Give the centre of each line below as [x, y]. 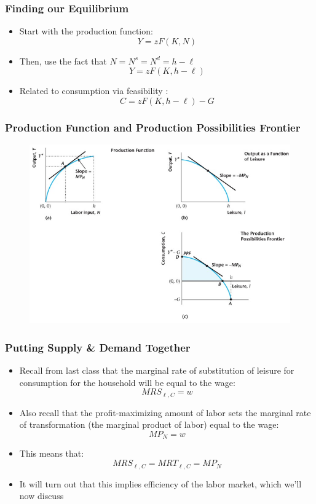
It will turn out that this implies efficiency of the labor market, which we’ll [160, 483]
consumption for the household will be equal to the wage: [127, 382]
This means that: [52, 453]
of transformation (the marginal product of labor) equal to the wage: [149, 424]
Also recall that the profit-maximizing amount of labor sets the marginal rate [165, 412]
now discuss [41, 496]
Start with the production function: [86, 31]
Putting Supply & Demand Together [98, 347]
